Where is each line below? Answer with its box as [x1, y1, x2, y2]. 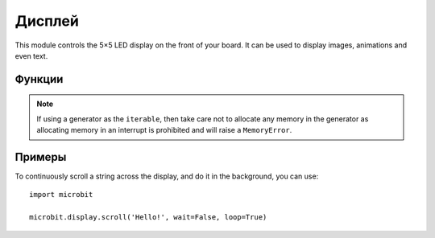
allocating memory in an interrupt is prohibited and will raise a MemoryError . [36, 125, 292, 135]
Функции [14, 72, 64, 86]
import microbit [29, 190, 93, 199]
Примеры [14, 150, 67, 164]
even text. [14, 51, 48, 60]
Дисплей [14, 12, 80, 30]
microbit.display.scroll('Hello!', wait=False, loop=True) [29, 213, 267, 222]
